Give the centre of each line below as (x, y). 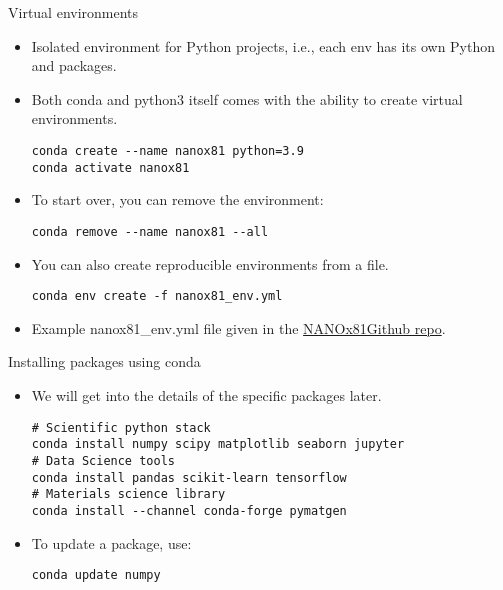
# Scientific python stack (121, 427)
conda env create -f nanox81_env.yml (157, 296)
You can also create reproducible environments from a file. (210, 263)
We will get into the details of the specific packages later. (206, 394)
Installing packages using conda (104, 361)
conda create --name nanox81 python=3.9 (167, 150)
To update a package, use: (111, 542)
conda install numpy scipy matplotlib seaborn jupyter (218, 444)
